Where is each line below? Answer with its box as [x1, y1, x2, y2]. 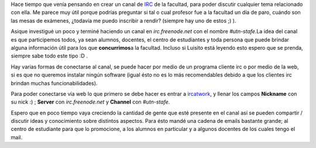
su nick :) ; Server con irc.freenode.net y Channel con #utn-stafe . [11, 98, 170, 105]
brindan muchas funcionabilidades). [11, 80, 98, 87]
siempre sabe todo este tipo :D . [11, 53, 88, 60]
